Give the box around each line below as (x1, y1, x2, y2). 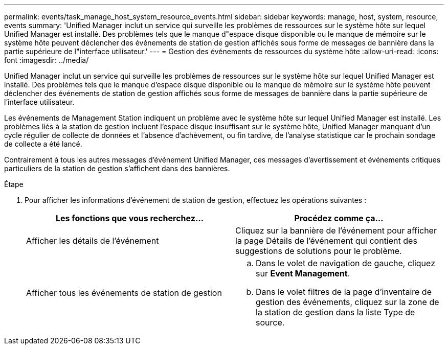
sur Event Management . (256, 268, 350, 278)
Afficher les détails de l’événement (26, 236, 159, 246)
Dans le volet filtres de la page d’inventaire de (256, 287, 432, 297)
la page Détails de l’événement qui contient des (235, 236, 417, 246)
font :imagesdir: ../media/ (4, 56, 89, 64)
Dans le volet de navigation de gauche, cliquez (256, 258, 435, 268)
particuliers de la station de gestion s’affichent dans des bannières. (4, 164, 230, 173)
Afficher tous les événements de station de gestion (26, 288, 222, 298)
